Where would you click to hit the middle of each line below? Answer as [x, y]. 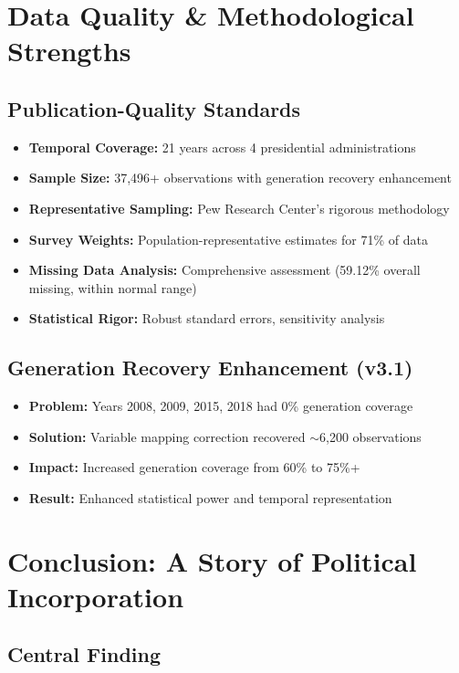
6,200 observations [370, 436]
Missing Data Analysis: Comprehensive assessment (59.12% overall [224, 270]
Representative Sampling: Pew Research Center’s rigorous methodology [239, 208]
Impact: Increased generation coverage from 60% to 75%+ [194, 467]
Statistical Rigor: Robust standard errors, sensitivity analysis [207, 318]
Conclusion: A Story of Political [212, 560]
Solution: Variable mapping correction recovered [167, 436]
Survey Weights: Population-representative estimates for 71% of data [228, 239]
